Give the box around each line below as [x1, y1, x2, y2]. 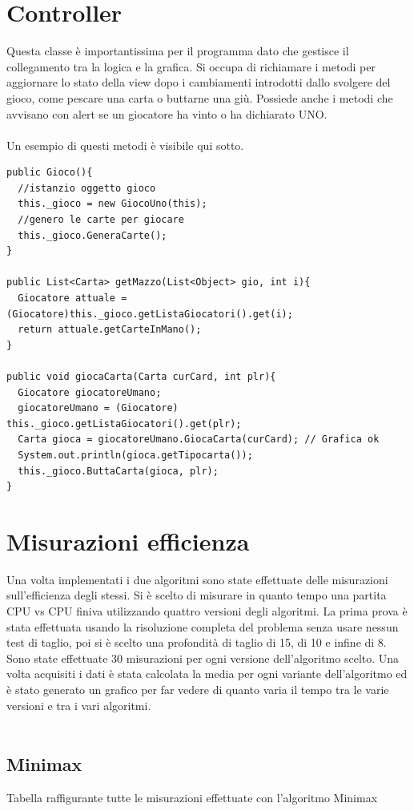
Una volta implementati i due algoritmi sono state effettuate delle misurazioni [6, 571, 388, 587]
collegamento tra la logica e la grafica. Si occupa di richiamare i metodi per [6, 58, 376, 75]
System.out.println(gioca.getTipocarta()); [18, 449, 253, 461]
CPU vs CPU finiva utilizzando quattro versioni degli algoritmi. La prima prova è [6, 603, 408, 619]
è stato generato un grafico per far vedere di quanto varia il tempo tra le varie [6, 681, 389, 698]
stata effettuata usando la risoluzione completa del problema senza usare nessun [6, 618, 399, 635]
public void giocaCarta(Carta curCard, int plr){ [6, 371, 276, 382]
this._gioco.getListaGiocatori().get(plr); [6, 418, 242, 430]
